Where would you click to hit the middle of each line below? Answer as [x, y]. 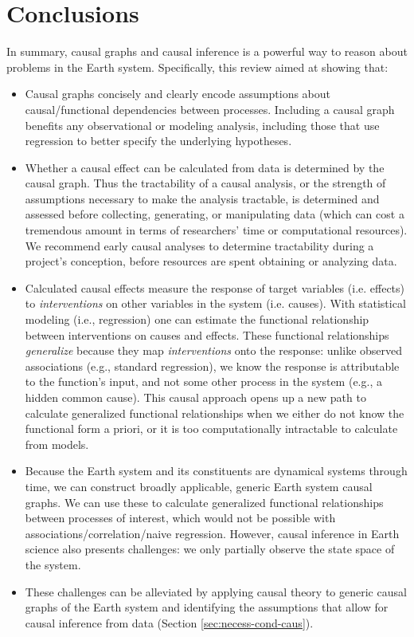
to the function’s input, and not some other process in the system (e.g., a [203, 381]
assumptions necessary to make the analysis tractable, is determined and [202, 198]
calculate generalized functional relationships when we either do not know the [215, 413]
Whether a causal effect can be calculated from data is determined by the [205, 167]
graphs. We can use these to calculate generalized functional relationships [204, 502]
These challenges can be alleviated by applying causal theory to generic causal [216, 591]
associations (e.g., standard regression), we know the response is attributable [212, 366]
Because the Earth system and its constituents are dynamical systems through [216, 471]
